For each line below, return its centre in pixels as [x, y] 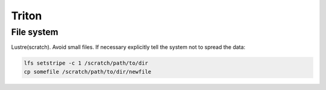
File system [35, 32]
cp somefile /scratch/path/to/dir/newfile [88, 72]
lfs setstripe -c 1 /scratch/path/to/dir [86, 63]
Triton [27, 16]
